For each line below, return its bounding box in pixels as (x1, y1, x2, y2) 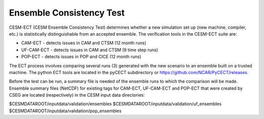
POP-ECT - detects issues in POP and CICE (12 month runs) (21, 54, 142, 59)
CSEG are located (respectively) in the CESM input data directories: (9, 92, 145, 98)
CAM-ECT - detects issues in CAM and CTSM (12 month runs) (21, 40, 147, 46)
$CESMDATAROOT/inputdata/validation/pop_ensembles (9, 108, 122, 114)
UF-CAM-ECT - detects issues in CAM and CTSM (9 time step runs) (21, 47, 158, 53)
